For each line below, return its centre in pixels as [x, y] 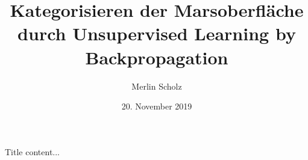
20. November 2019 [157, 106]
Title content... [33, 151]
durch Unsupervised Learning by [157, 33]
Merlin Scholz [157, 86]
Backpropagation [157, 57]
